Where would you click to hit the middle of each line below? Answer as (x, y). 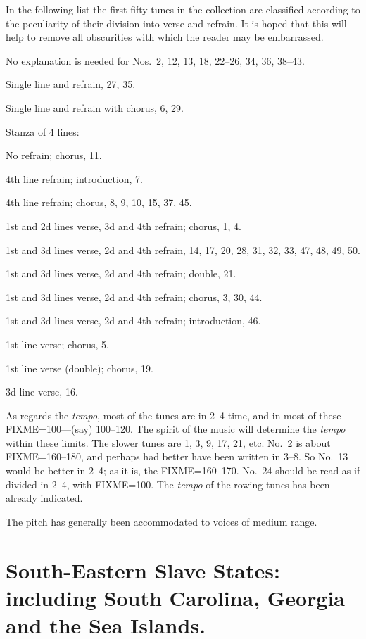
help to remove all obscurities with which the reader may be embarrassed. (165, 37)
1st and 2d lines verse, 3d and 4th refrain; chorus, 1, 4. (124, 226)
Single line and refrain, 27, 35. (71, 84)
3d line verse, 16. (42, 392)
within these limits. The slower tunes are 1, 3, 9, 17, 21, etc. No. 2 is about (168, 442)
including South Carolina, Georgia (175, 597)
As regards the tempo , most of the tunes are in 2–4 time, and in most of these (173, 415)
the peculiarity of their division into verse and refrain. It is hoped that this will (176, 23)
